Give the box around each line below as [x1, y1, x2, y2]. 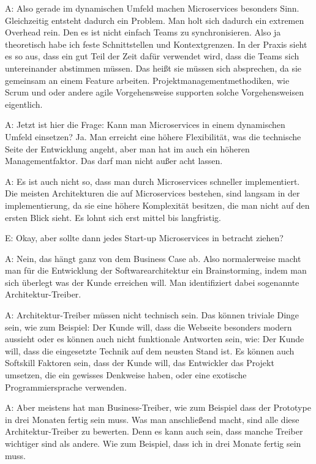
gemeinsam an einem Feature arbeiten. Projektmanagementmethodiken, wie [5, 73, 290, 86]
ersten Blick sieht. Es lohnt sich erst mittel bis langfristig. [5, 211, 221, 223]
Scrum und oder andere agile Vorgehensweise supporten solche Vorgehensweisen [5, 86, 304, 99]
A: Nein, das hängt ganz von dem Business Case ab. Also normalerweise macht [5, 252, 301, 264]
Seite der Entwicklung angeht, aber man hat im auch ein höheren [5, 142, 250, 155]
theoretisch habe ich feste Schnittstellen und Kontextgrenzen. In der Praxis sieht [5, 37, 307, 50]
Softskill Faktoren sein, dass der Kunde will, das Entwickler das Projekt [5, 356, 274, 369]
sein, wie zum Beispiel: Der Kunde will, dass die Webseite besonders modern [5, 320, 292, 333]
